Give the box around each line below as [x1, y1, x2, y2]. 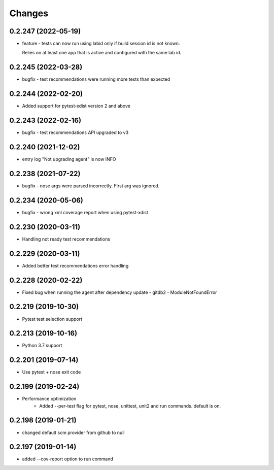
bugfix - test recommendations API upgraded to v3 [22, 129, 129, 136]
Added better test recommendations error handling [22, 262, 129, 268]
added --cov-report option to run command [22, 456, 114, 462]
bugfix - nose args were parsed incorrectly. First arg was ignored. [22, 183, 160, 189]
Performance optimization [22, 396, 77, 402]
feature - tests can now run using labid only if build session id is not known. [22, 41, 180, 47]
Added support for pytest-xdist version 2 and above [22, 103, 130, 109]
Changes [9, 8, 48, 19]
